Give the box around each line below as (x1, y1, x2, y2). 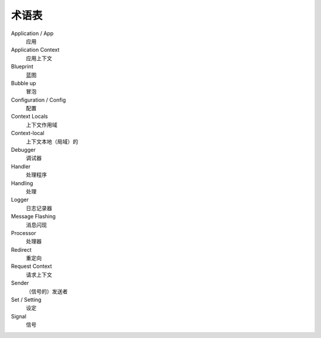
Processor (11, 229, 36, 236)
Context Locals (11, 113, 48, 120)
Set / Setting (11, 296, 42, 303)
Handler (11, 162, 31, 170)
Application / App (11, 30, 53, 37)
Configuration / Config (11, 96, 67, 104)
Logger (11, 196, 29, 204)
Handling (11, 179, 33, 187)
